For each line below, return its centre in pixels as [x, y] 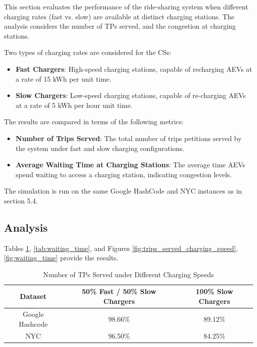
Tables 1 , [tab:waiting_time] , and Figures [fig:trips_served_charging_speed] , [121, 248]
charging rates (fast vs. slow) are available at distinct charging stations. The [119, 16]
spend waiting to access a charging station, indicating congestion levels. [124, 174]
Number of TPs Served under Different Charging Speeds [128, 274]
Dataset [33, 296]
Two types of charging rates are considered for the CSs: [88, 52]
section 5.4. [21, 200]
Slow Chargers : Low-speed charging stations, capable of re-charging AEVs [131, 95]
